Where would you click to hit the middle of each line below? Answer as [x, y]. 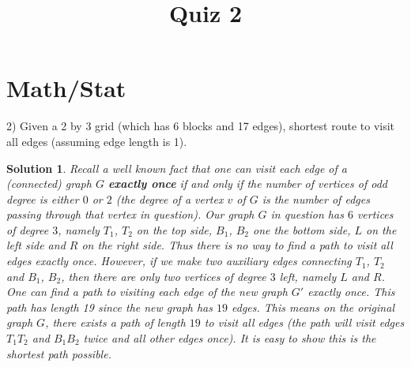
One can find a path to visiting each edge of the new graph [147, 292]
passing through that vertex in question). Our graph [130, 214]
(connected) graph [49, 183]
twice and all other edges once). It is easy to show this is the [230, 338]
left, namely [308, 276]
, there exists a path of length [115, 322]
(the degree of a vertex [170, 198]
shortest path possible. [59, 353]
